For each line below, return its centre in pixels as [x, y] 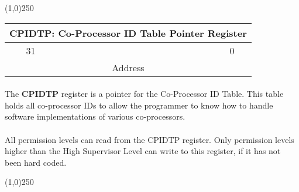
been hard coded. [36, 162]
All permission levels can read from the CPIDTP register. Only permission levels [149, 139]
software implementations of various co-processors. [95, 116]
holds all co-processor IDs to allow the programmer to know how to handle [139, 105]
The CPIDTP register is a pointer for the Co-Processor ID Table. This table [144, 94]
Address [128, 67]
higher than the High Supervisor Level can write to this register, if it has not [143, 151]
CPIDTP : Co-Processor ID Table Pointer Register [128, 33]
